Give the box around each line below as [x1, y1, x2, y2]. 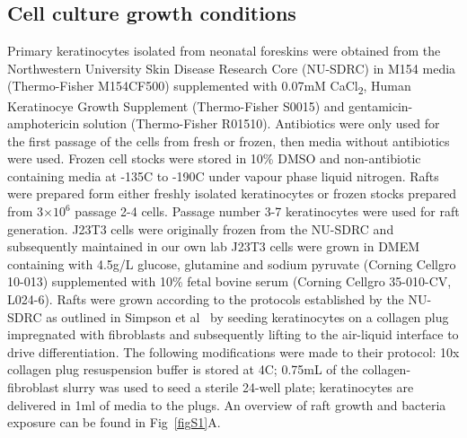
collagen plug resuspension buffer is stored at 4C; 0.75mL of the [7, 360, 358, 379]
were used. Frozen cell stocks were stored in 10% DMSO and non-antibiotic [7, 149, 421, 168]
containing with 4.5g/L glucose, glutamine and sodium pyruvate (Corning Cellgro [7, 254, 456, 273]
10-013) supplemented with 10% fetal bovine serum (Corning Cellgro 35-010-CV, [7, 272, 452, 291]
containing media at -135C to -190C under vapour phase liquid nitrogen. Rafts [7, 166, 439, 185]
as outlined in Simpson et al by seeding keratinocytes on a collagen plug [46, 307, 449, 326]
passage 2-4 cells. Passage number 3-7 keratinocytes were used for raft [75, 202, 460, 221]
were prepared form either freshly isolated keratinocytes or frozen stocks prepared [7, 184, 457, 203]
